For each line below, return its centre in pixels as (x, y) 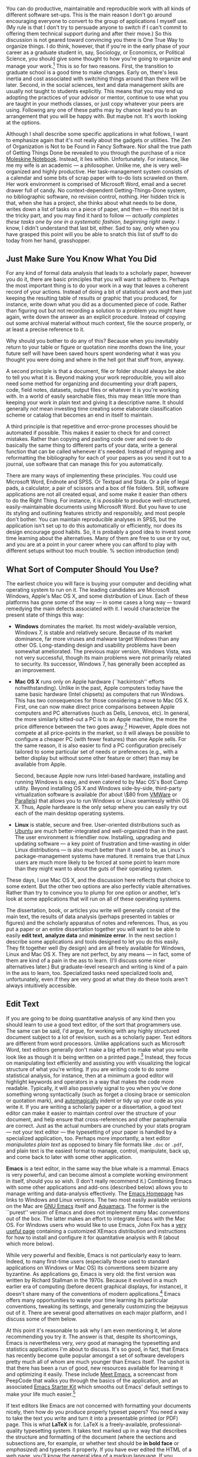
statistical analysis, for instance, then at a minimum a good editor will (90, 1076)
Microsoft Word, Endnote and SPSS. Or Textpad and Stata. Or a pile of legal (98, 482)
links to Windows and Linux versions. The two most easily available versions (99, 1200)
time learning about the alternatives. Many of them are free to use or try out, (99, 538)
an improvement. (35, 670)
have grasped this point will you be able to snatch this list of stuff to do (92, 234)
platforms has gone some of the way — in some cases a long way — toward (98, 603)
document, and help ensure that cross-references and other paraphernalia (96, 1119)
